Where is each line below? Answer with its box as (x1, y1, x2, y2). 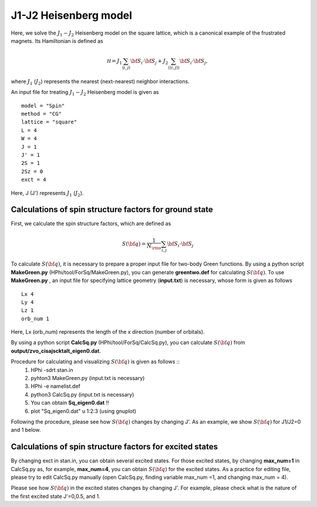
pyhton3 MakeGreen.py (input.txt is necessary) (31, 375, 145, 382)
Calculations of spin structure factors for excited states (11, 442, 218, 452)
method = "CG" (21, 110, 62, 117)
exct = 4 (21, 176, 46, 183)
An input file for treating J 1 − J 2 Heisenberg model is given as (11, 89, 159, 97)
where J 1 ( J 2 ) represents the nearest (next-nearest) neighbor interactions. (11, 78, 190, 86)
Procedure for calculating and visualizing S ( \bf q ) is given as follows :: (11, 358, 180, 365)
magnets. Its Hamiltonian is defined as (11, 37, 103, 44)
